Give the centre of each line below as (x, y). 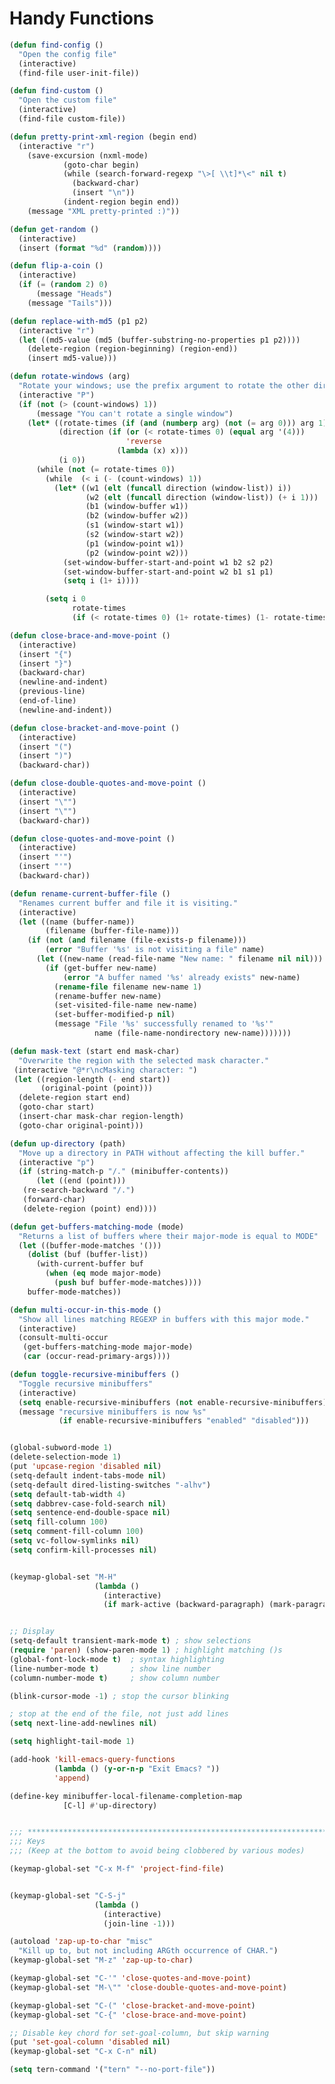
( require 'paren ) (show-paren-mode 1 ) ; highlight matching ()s (146, 1650)
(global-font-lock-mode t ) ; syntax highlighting (117, 1659)
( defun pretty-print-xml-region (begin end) (103, 137)
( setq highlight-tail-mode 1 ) (72, 1742)
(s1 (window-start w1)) (135, 525)
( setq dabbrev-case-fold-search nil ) (88, 1503)
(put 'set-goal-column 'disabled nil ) (90, 2042)
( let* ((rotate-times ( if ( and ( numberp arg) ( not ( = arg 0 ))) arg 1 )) (179, 423)
